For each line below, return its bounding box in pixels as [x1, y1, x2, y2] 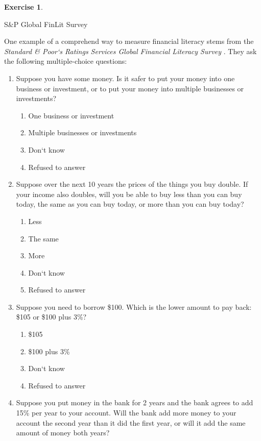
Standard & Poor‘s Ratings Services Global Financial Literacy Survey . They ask [4, 45, 257, 56]
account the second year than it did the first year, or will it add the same [16, 417, 246, 428]
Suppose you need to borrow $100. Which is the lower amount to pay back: [16, 301, 252, 312]
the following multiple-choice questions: [4, 56, 127, 66]
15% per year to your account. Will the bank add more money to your [16, 407, 236, 418]
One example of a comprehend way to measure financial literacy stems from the [4, 36, 254, 46]
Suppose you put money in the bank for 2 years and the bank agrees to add [16, 397, 253, 408]
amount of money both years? [16, 427, 110, 438]
